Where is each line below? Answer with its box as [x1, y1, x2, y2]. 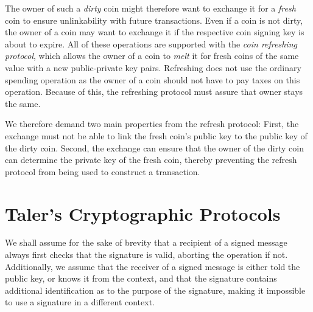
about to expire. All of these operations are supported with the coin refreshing [5, 37, 297, 50]
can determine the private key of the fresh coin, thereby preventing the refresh [5, 153, 297, 166]
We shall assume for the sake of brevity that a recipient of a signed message [5, 236, 287, 249]
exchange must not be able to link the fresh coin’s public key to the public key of [5, 129, 308, 142]
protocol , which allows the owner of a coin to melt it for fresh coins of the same [5, 49, 299, 62]
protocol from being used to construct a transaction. [5, 165, 200, 178]
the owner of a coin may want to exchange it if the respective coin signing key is [5, 26, 304, 38]
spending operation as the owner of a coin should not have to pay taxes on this [5, 73, 300, 86]
